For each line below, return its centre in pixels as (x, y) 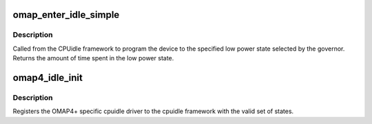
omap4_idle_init (48, 78)
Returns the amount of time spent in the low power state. (93, 58)
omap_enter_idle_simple (66, 15)
